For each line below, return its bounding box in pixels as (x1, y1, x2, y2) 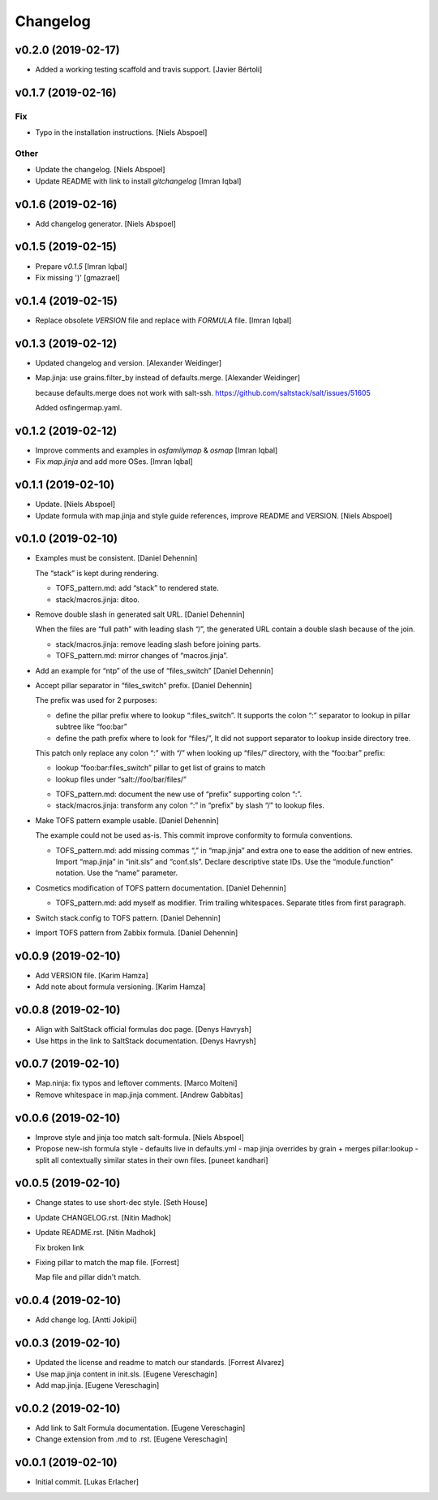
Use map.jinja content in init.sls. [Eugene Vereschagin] (35, 1369, 218, 1379)
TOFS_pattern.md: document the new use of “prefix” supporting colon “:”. (55, 789, 303, 800)
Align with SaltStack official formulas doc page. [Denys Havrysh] (35, 1025, 251, 1034)
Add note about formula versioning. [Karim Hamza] (35, 982, 206, 991)
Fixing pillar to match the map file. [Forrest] (35, 1258, 180, 1268)
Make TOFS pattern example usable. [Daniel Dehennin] (35, 815, 219, 825)
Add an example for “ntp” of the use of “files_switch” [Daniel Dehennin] (35, 665, 274, 675)
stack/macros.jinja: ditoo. (55, 594, 140, 605)
